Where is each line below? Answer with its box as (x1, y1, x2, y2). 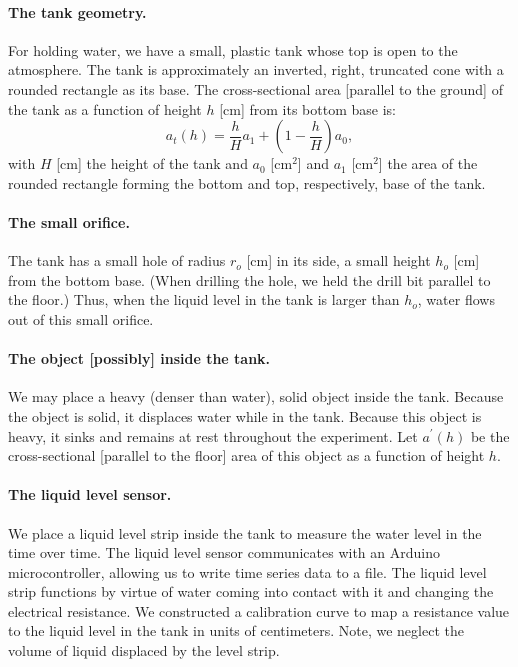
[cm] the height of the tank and (56, 153, 248, 174)
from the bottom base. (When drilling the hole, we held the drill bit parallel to (8, 269, 491, 290)
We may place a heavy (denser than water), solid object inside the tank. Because (8, 386, 504, 407)
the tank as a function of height (8, 98, 202, 119)
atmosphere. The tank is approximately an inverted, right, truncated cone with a (8, 59, 504, 80)
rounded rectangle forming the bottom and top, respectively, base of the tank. (8, 172, 486, 193)
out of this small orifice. (8, 308, 154, 329)
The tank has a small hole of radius (8, 250, 226, 271)
